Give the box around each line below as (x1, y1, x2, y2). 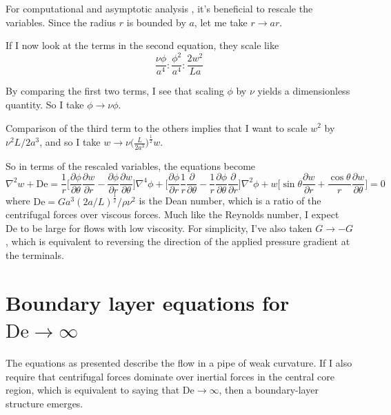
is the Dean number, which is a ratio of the (139, 193, 321, 208)
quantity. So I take (6, 97, 84, 111)
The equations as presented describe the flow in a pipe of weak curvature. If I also (6, 355, 352, 369)
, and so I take (39, 135, 101, 149)
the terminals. (6, 248, 64, 262)
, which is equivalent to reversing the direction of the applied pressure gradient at (6, 234, 350, 249)
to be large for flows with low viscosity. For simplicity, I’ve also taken (20, 220, 312, 235)
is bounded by (126, 15, 186, 29)
